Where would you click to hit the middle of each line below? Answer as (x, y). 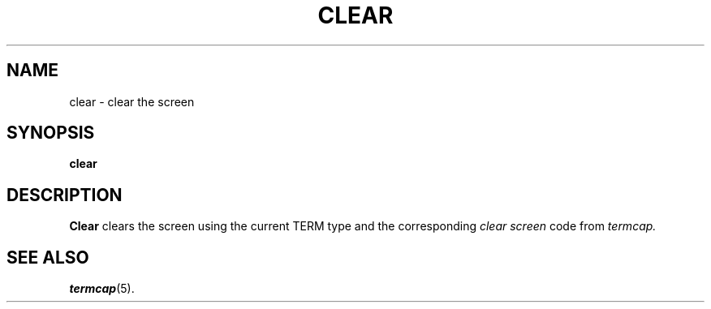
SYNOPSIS (51, 133)
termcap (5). (102, 289)
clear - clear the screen (132, 101)
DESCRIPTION (65, 195)
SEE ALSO (48, 257)
